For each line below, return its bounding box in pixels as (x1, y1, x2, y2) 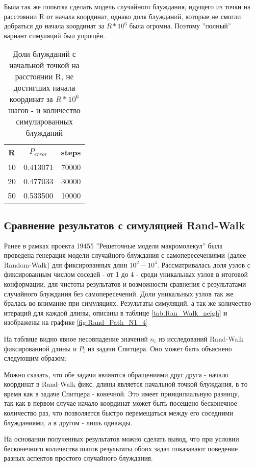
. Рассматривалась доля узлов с (157, 259, 251, 270)
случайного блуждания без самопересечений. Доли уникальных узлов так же (4, 288, 233, 298)
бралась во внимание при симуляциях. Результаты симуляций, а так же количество (4, 298, 251, 308)
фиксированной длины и (4, 343, 77, 353)
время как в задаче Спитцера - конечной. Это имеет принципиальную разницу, (4, 388, 240, 398)
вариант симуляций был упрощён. (4, 30, 105, 40)
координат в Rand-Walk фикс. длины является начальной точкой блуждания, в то (4, 379, 248, 389)
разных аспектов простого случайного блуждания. (4, 453, 153, 463)
